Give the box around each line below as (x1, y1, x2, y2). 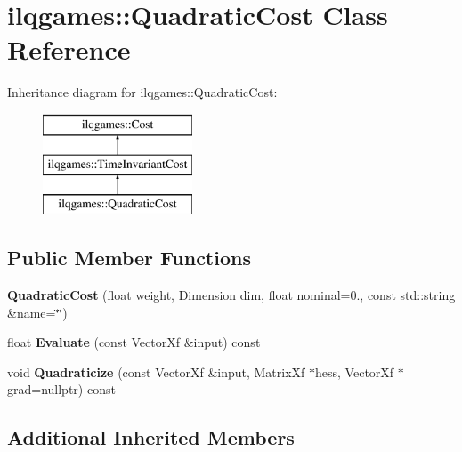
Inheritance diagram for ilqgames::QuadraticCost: (7, 83, 278, 101)
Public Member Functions (7, 244, 251, 271)
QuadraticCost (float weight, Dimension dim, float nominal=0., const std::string (7, 286, 456, 304)
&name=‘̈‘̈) (7, 303, 68, 321)
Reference (7, 31, 131, 68)
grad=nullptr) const (7, 380, 116, 399)
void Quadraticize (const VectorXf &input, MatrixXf (7, 362, 305, 381)
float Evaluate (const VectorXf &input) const (7, 333, 261, 351)
